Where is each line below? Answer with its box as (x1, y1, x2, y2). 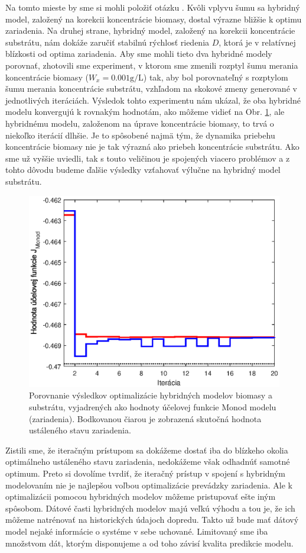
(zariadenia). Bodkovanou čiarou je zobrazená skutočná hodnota (29, 412, 262, 425)
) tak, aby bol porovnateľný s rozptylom (143, 70, 288, 83)
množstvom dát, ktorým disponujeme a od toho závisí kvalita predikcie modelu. (5, 536, 294, 549)
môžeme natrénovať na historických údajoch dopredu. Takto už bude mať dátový (5, 513, 299, 526)
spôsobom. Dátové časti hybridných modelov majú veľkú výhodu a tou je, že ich (5, 501, 295, 514)
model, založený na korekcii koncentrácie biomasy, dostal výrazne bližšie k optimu (5, 12, 302, 25)
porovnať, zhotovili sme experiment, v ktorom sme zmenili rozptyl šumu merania (5, 59, 298, 71)
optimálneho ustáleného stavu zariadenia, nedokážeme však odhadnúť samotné (5, 455, 290, 468)
